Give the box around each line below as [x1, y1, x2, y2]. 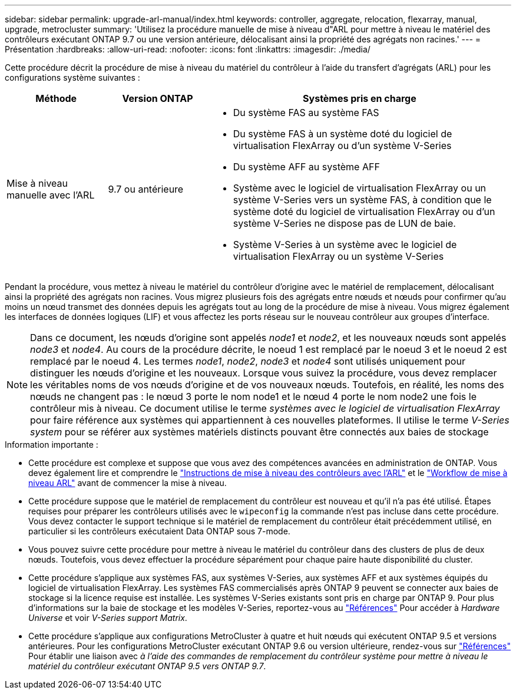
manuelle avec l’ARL [6, 189, 95, 201]
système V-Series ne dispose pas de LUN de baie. [233, 217, 456, 229]
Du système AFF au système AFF [233, 161, 380, 173]
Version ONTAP [122, 92, 193, 104]
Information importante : [5, 439, 98, 450]
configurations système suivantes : [5, 72, 140, 82]
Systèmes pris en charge [303, 92, 416, 104]
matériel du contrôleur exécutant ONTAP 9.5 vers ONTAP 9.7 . [28, 661, 266, 671]
